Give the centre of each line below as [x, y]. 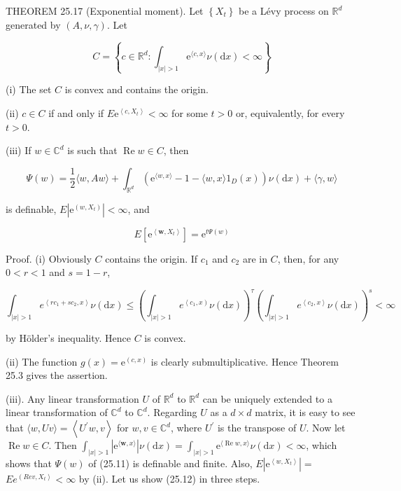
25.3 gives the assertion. [57, 375]
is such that [92, 150]
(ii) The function [42, 361]
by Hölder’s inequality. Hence [69, 338]
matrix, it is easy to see [305, 412]
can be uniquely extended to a [267, 398]
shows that [29, 463]
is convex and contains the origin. [136, 89]
